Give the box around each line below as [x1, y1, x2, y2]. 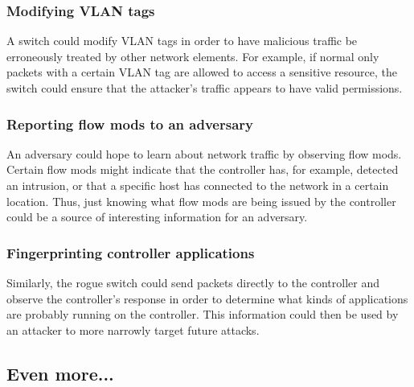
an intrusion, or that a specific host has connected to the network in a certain [6, 177, 389, 193]
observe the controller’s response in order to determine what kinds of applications [6, 290, 408, 307]
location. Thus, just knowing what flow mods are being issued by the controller [6, 192, 396, 209]
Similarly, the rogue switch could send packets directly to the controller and [6, 274, 379, 290]
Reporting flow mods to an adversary [6, 113, 253, 134]
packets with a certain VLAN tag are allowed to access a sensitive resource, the [6, 64, 398, 80]
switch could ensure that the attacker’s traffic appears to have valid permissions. [6, 80, 403, 96]
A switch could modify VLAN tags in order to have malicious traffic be [6, 32, 358, 49]
